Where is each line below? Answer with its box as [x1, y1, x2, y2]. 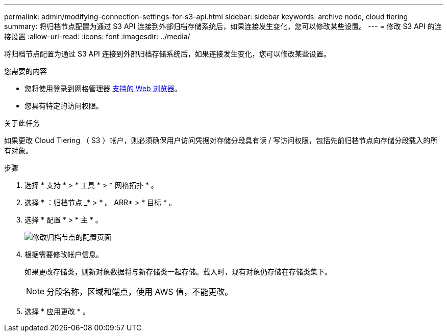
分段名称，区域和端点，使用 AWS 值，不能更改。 [46, 287, 233, 297]
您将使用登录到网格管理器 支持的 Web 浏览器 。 [24, 84, 182, 93]
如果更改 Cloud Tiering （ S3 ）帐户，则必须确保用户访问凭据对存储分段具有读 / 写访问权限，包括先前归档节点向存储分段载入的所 [4, 136, 438, 145]
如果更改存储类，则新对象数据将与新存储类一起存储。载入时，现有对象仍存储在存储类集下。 [24, 267, 332, 276]
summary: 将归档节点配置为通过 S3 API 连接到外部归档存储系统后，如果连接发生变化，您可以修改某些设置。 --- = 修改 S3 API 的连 [4, 22, 442, 31]
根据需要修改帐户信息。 [24, 250, 103, 259]
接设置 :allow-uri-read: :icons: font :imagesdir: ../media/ [4, 32, 190, 41]
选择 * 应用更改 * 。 [24, 307, 90, 316]
